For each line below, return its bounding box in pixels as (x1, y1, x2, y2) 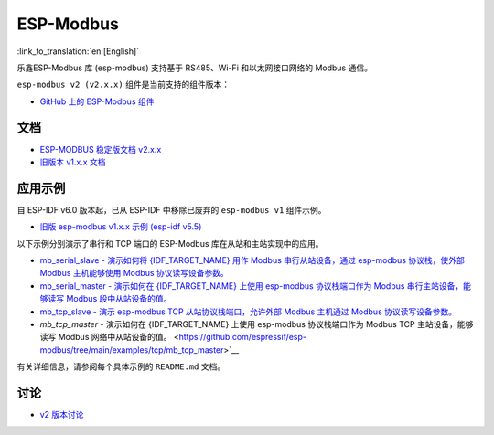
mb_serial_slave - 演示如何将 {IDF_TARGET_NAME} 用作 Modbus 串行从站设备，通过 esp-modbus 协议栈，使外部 (39, 255, 466, 266)
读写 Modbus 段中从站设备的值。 (47, 293, 172, 304)
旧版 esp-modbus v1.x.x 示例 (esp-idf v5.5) (39, 221, 202, 232)
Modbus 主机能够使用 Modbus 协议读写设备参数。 (39, 268, 229, 279)
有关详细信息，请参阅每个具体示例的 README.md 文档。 (16, 361, 226, 372)
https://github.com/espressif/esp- (178, 332, 306, 343)
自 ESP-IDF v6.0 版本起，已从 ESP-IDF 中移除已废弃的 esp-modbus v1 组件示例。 (16, 204, 327, 215)
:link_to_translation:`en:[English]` (16, 46, 140, 57)
